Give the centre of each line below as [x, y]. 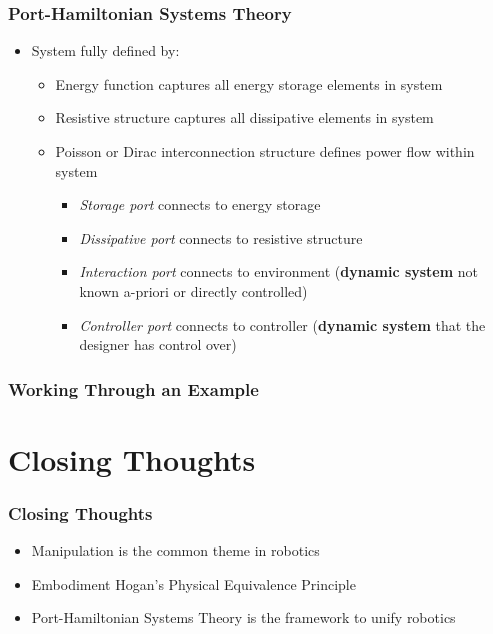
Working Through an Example [133, 388]
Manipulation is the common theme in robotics [175, 550]
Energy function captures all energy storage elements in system [249, 83]
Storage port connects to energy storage [200, 204]
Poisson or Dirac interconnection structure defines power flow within [265, 151]
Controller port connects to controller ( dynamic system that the [282, 324]
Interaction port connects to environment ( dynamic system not [279, 271]
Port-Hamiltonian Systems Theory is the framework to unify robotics [243, 617]
